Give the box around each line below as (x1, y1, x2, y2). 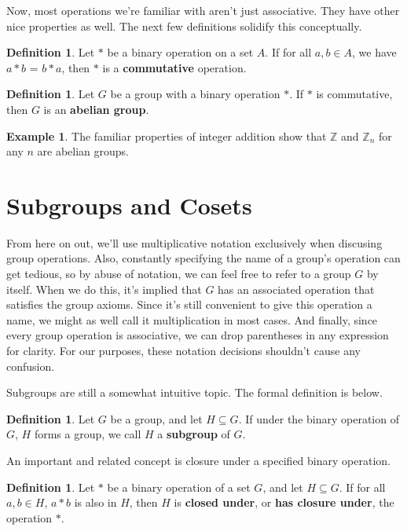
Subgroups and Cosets (6, 189, 252, 221)
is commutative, (316, 86, 393, 102)
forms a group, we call (34, 426, 141, 442)
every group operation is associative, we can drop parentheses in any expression (6, 327, 389, 343)
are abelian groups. (37, 143, 129, 159)
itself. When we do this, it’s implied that (6, 280, 202, 297)
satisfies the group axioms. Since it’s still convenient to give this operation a (6, 296, 372, 313)
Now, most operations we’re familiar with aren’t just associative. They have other (6, 2, 400, 18)
